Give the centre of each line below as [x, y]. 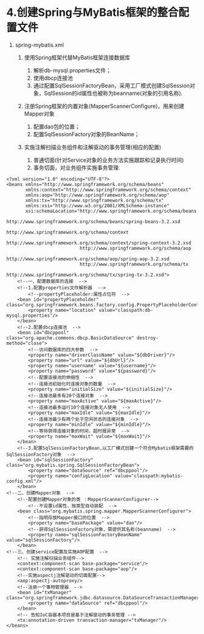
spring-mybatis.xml [39, 45]
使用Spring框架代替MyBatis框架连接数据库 [77, 57]
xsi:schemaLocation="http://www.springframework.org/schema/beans [111, 211]
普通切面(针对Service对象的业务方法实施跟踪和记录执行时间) [108, 160]
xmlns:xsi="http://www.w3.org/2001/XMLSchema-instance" [97, 205]
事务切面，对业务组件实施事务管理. [76, 167]
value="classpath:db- [126, 310]
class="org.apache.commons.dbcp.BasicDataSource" [70, 338]
